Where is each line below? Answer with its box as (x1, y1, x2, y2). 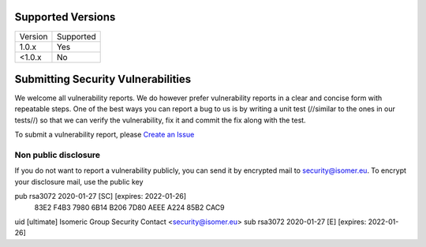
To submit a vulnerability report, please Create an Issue (14, 130, 195, 140)
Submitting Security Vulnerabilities (14, 72, 192, 86)
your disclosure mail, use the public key (14, 177, 144, 186)
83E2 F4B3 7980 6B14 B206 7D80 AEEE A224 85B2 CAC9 (34, 202, 225, 212)
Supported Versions (14, 10, 116, 24)
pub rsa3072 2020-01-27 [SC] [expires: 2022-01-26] (14, 192, 187, 201)
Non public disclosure (14, 149, 101, 160)
